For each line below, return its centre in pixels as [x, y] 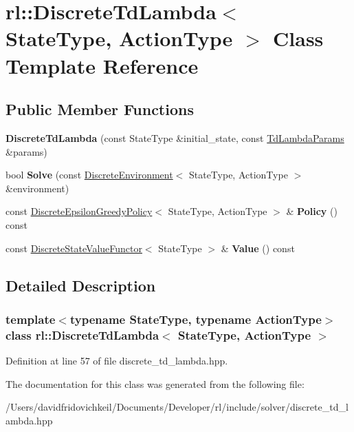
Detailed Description [81, 285]
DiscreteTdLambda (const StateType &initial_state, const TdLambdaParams [175, 137]
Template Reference [102, 65]
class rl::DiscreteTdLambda [82, 335]
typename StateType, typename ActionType [196, 319]
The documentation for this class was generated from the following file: [155, 383]
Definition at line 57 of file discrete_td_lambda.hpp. [117, 361]
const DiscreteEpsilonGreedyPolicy [79, 211]
